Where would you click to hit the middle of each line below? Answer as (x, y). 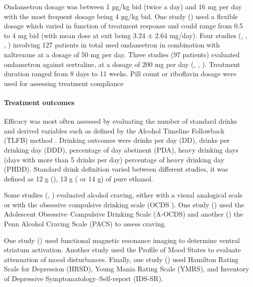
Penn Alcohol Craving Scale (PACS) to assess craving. (85, 224)
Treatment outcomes (39, 102)
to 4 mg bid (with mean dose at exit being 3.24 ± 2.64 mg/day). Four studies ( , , (126, 35)
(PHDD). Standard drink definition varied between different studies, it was (116, 169)
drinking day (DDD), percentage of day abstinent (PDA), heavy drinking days (121, 149)
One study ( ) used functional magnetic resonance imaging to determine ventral (122, 240)
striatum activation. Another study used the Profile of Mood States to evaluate (123, 250)
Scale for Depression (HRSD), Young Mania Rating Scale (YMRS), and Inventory (126, 269)
